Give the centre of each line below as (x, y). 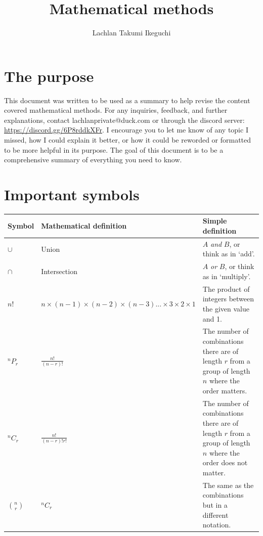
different (215, 515)
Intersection (59, 271)
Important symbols (72, 194)
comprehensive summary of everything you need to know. (93, 160)
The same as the (228, 485)
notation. (217, 525)
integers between (228, 299)
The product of (226, 288)
